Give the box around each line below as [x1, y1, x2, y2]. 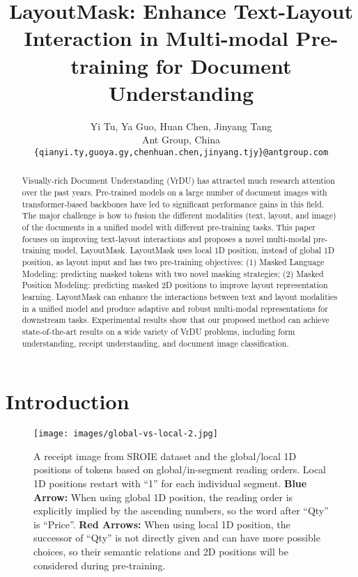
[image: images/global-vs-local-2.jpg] [33, 429, 218, 439]
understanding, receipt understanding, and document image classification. [22, 337, 289, 349]
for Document [155, 51, 292, 79]
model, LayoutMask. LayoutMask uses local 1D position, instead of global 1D [53, 244, 335, 256]
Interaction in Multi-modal [24, 24, 288, 52]
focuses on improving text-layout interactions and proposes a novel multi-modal [22, 232, 311, 244]
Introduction [6, 387, 130, 416]
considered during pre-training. [33, 558, 166, 572]
